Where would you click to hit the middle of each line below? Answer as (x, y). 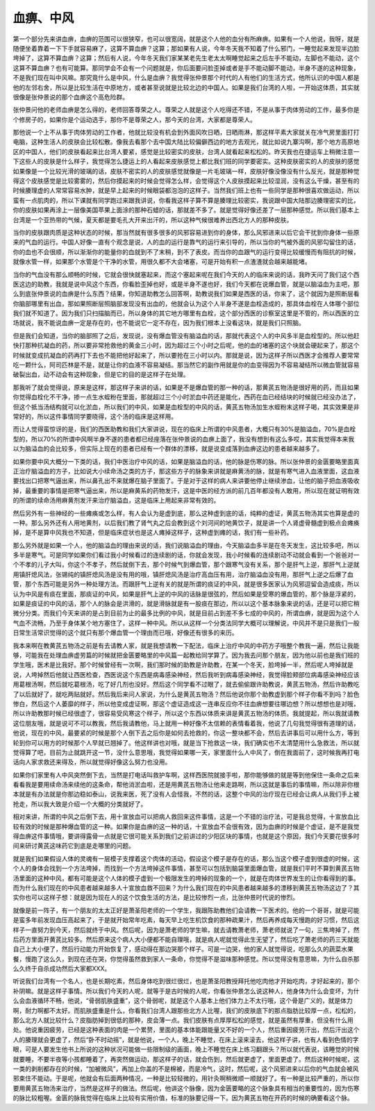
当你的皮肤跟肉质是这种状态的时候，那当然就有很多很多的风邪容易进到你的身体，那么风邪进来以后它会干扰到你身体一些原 (186, 232)
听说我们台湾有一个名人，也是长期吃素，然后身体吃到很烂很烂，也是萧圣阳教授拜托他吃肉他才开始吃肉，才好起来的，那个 (186, 981)
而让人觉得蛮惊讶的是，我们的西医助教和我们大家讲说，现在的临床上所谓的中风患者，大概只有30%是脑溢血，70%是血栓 (184, 429)
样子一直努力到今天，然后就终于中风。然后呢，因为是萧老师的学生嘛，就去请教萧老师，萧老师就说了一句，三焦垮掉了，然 (186, 930)
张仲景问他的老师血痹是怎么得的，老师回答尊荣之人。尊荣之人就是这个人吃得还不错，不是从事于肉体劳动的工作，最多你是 (186, 110)
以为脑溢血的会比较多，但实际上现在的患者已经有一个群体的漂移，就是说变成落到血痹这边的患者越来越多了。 (168, 449)
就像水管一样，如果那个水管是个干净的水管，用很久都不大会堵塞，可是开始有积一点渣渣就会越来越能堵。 (162, 262)
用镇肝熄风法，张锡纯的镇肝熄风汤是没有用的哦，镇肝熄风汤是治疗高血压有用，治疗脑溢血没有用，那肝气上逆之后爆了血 (183, 574)
